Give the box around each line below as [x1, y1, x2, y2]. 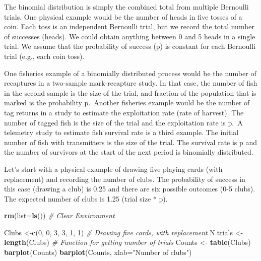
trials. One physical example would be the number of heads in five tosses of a [4, 11, 242, 22]
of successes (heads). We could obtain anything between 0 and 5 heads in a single [4, 31, 255, 41]
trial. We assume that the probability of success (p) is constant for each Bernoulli [4, 41, 256, 51]
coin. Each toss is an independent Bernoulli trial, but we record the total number [4, 21, 255, 32]
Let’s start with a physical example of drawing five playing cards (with [4, 163, 223, 174]
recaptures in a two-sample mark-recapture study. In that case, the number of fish [4, 78, 257, 88]
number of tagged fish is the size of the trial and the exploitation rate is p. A [4, 117, 243, 127]
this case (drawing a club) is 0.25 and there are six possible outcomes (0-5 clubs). [4, 183, 255, 194]
